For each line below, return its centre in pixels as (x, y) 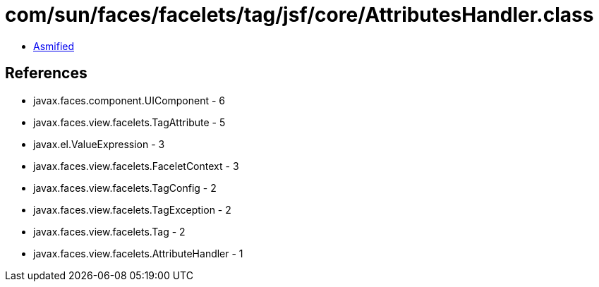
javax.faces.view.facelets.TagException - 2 (132, 209)
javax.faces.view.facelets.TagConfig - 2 (125, 188)
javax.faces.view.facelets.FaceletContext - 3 (136, 166)
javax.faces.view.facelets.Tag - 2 (109, 231)
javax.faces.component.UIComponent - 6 (129, 100)
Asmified (54, 46)
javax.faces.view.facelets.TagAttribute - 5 (129, 122)
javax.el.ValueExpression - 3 (99, 144)
